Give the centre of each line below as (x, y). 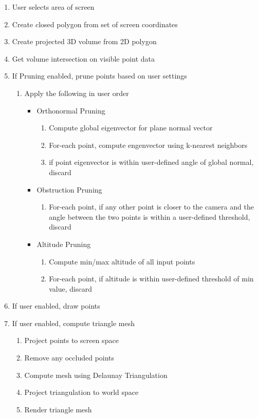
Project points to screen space (71, 340)
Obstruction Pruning (69, 189)
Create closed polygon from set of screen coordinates (95, 24)
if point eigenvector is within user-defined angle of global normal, (151, 162)
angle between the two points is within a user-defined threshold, (150, 216)
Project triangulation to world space (81, 392)
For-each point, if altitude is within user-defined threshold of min (151, 279)
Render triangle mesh (58, 409)
